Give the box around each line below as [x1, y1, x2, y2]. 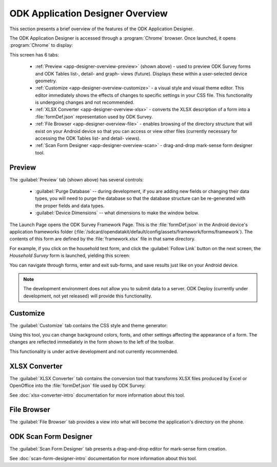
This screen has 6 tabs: [9, 51, 59, 58]
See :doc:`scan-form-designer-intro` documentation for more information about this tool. [9, 455, 197, 461]
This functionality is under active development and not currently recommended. [9, 348, 179, 354]
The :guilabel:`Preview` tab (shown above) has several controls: [9, 176, 144, 182]
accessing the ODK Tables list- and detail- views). [35, 135, 141, 141]
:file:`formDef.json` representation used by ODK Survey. [35, 114, 153, 120]
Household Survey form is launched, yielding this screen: [9, 252, 130, 259]
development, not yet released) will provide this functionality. [23, 293, 152, 299]
